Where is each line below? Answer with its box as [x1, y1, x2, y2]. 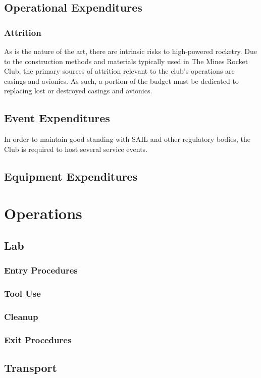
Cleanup [4, 310, 38, 322]
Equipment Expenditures [4, 168, 138, 184]
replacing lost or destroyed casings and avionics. [4, 85, 152, 96]
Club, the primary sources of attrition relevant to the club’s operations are [4, 66, 235, 76]
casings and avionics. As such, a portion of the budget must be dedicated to [4, 75, 239, 86]
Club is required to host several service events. [4, 143, 148, 154]
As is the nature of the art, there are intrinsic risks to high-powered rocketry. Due [4, 46, 257, 56]
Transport [4, 360, 57, 375]
